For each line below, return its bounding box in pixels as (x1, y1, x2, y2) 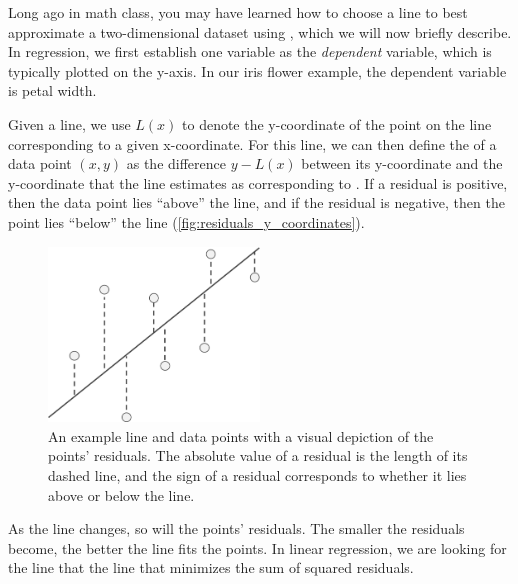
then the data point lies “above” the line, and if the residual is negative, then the (8, 192, 505, 213)
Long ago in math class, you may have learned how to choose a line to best (8, 2, 468, 22)
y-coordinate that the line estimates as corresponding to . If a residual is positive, (8, 172, 508, 193)
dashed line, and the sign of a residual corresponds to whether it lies (48, 465, 467, 486)
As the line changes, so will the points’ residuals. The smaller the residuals (8, 518, 465, 539)
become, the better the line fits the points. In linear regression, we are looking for (8, 537, 507, 558)
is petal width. (8, 80, 97, 101)
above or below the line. (48, 484, 195, 505)
